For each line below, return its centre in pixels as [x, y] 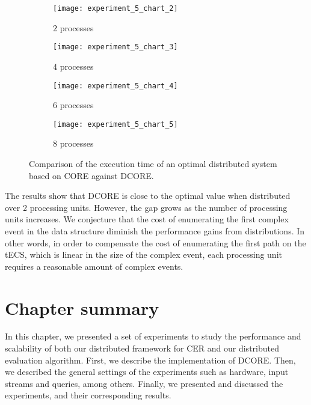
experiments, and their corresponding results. [88, 395]
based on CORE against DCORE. [91, 175]
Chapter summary [82, 307]
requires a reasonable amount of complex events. [94, 266]
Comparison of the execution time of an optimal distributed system [153, 163]
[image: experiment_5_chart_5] [115, 124]
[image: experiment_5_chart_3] [115, 47]
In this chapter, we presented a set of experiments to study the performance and [153, 336]
